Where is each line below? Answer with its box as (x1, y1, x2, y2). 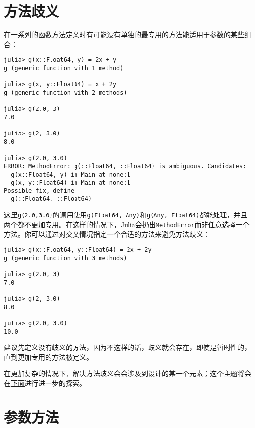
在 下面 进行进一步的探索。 (4, 378, 86, 388)
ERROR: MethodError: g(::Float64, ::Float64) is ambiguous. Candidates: (4, 162, 246, 170)
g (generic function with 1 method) (4, 64, 124, 72)
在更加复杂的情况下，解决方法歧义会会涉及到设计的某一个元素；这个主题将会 (4, 368, 251, 378)
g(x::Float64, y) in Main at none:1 (11, 171, 130, 178)
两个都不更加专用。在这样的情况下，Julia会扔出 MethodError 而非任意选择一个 (4, 219, 250, 229)
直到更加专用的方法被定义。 (4, 351, 93, 362)
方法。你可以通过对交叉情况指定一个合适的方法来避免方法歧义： (4, 229, 210, 239)
